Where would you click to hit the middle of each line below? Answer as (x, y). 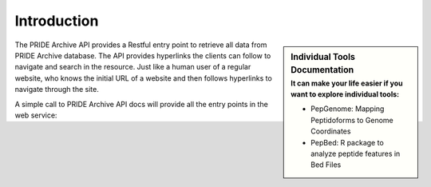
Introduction (57, 21)
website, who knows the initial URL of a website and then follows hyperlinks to (144, 78)
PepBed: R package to (348, 142)
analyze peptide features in (356, 154)
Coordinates (331, 131)
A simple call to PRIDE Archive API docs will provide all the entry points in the (142, 104)
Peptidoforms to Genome (352, 120)
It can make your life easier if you (347, 83)
